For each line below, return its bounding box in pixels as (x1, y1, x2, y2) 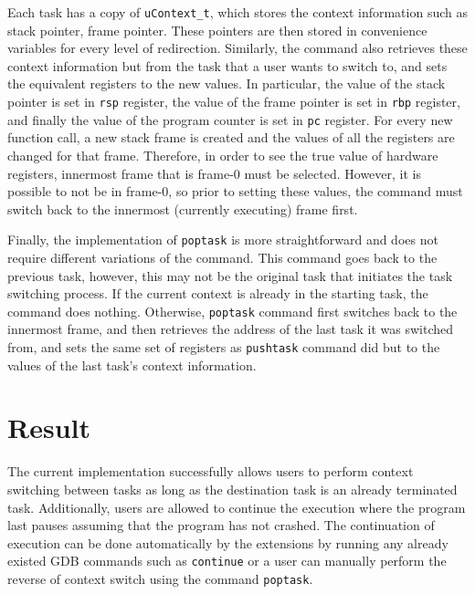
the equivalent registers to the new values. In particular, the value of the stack (7, 74, 446, 93)
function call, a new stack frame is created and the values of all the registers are (7, 128, 455, 147)
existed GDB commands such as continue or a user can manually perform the (7, 551, 447, 570)
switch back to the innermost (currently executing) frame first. (7, 199, 358, 218)
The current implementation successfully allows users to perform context (7, 462, 414, 481)
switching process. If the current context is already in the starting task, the (7, 284, 428, 303)
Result (7, 409, 90, 446)
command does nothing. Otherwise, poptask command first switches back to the (7, 301, 458, 320)
